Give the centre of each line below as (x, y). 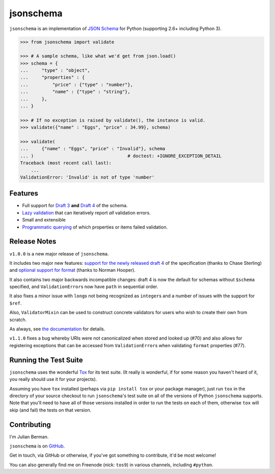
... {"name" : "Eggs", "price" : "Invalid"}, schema (93, 149)
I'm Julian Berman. (29, 437)
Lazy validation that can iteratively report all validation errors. (87, 213)
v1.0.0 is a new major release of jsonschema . (59, 254)
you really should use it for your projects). (53, 379)
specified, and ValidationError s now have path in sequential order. (84, 287)
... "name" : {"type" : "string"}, (75, 92)
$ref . (16, 303)
